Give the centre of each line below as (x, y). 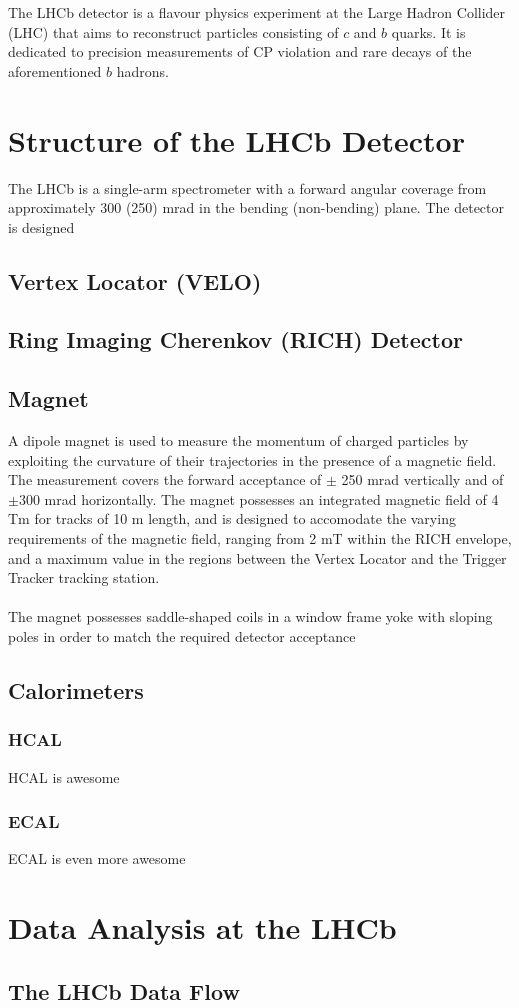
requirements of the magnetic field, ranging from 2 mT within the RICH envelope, (260, 538)
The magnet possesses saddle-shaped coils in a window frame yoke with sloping (250, 616)
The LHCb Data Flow (124, 990)
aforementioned (55, 70)
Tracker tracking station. (84, 577)
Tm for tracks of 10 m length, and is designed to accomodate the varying (232, 518)
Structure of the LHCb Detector (236, 139)
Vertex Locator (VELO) (135, 280)
